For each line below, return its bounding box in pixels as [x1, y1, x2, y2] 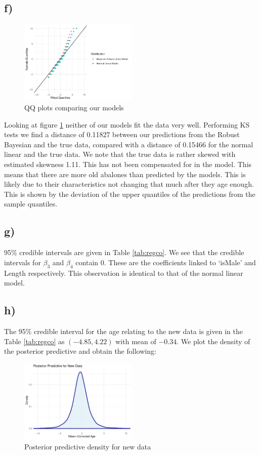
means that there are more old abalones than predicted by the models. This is [4, 169, 246, 179]
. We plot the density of [177, 336, 250, 346]
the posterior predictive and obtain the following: [4, 346, 156, 356]
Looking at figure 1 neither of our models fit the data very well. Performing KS [4, 119, 250, 130]
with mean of [115, 336, 156, 346]
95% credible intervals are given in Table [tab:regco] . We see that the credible [4, 247, 244, 258]
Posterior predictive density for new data [24, 441, 151, 451]
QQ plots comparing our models [24, 102, 124, 113]
